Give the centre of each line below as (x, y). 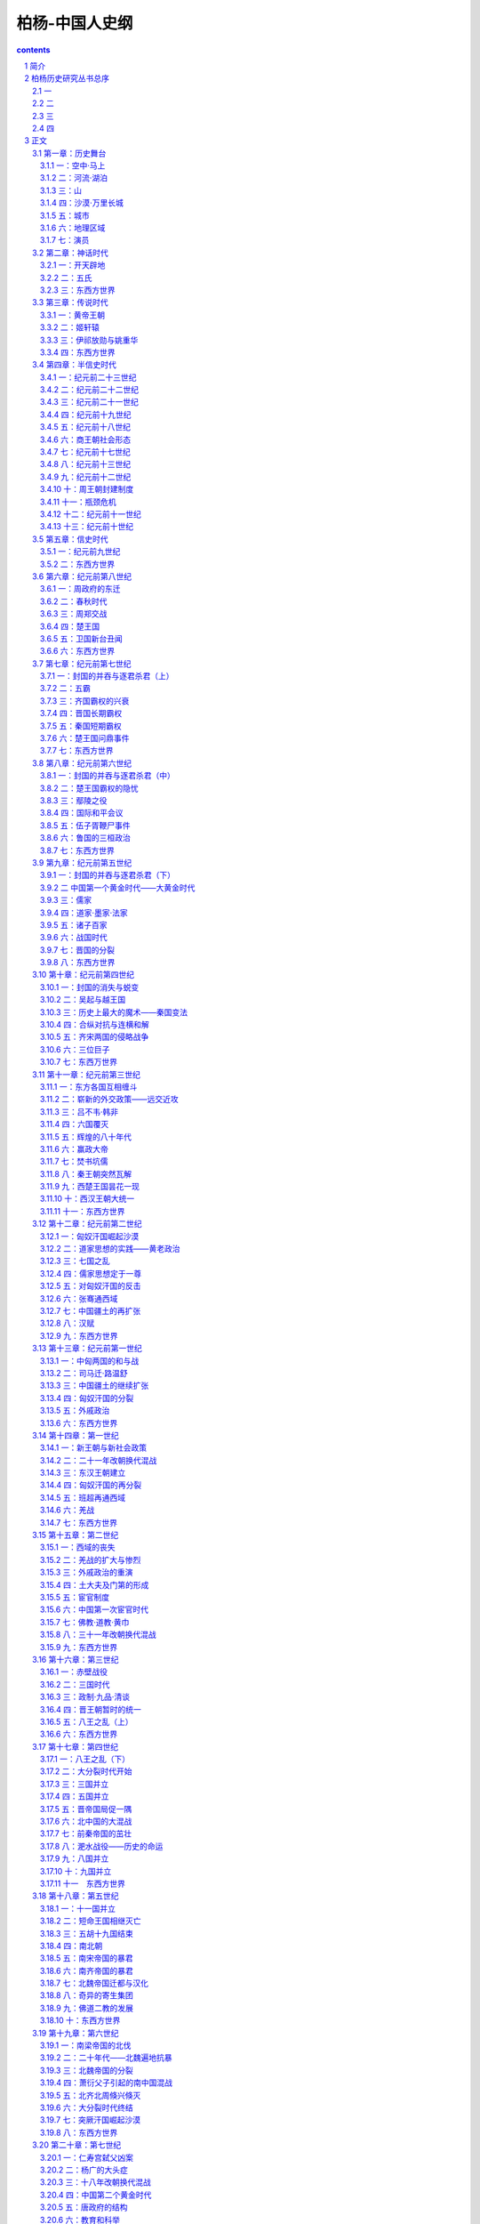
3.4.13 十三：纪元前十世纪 (87, 527)
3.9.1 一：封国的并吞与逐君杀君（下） (108, 875)
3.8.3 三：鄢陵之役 (74, 800)
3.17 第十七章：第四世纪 (76, 1746)
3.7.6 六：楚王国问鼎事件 (85, 738)
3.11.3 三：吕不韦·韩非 (80, 1111)
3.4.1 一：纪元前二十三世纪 (88, 377)
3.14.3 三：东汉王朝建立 (83, 1473)
